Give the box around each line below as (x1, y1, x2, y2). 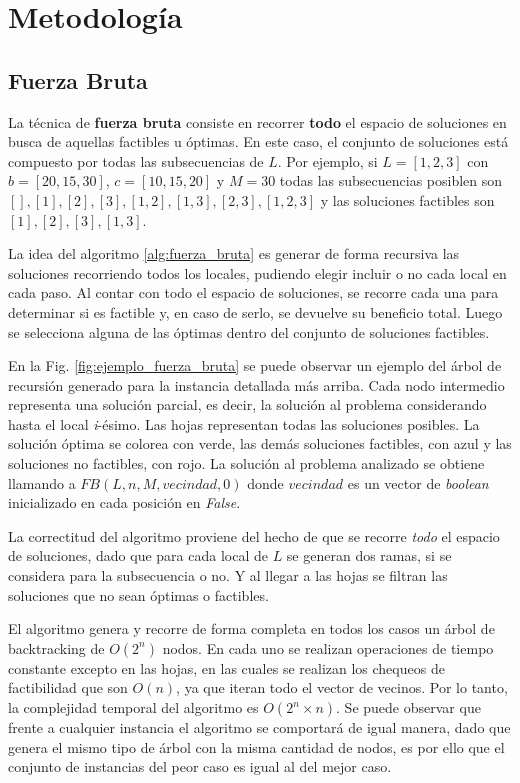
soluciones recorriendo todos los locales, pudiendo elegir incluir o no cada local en (8, 262, 507, 283)
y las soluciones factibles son (320, 189, 495, 210)
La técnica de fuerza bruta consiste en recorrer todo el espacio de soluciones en (8, 111, 507, 132)
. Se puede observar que (336, 697, 481, 718)
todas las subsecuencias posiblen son (279, 170, 503, 191)
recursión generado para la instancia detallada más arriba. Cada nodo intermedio (8, 374, 505, 395)
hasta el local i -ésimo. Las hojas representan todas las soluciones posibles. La (8, 413, 480, 434)
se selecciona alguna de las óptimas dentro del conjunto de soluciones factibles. (8, 321, 490, 342)
